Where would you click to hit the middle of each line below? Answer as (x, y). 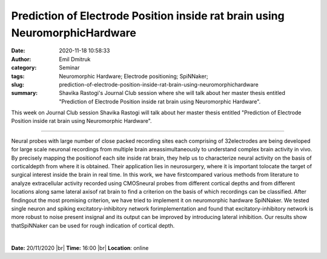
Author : (21, 59)
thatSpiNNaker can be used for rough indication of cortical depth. (93, 225)
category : (24, 68)
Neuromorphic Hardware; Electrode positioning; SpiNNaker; (134, 76)
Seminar (69, 68)
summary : (25, 93)
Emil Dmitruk (75, 59)
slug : (18, 84)
